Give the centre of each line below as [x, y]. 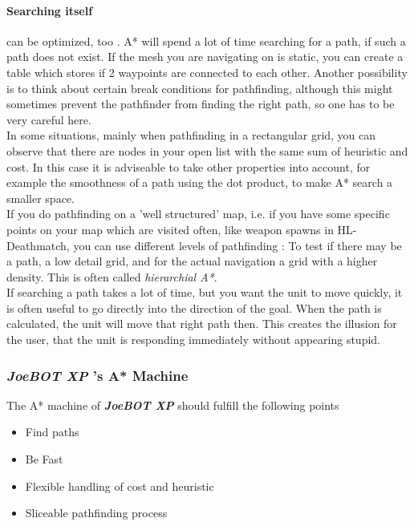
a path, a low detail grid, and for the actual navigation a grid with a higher [192, 261]
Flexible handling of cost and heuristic [120, 486]
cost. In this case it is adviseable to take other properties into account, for [189, 166]
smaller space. [41, 198]
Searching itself [50, 10]
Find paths [52, 432]
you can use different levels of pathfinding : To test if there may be [237, 245]
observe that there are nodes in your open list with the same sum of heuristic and [207, 150]
